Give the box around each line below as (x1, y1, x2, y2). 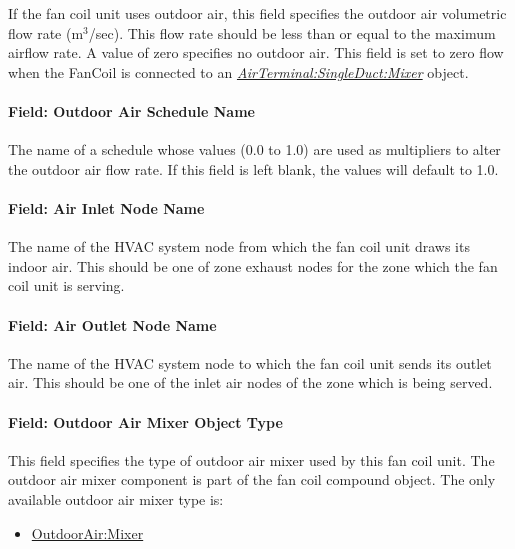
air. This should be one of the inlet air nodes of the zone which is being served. (8, 372, 493, 393)
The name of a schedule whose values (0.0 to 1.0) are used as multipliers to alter (8, 139, 501, 160)
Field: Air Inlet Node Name (8, 197, 205, 218)
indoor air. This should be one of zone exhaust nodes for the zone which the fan (8, 255, 498, 276)
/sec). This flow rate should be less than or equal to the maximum (88, 22, 496, 43)
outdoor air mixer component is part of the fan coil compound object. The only (8, 469, 496, 490)
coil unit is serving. (8, 275, 125, 296)
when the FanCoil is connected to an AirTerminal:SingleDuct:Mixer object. (8, 61, 469, 82)
